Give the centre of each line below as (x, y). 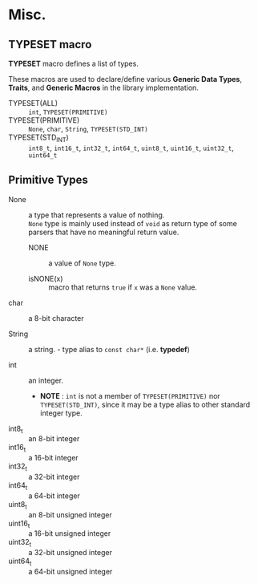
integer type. (61, 413)
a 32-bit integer (54, 477)
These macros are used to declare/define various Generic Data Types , (125, 79)
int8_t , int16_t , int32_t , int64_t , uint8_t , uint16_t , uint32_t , (131, 148)
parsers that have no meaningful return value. (104, 232)
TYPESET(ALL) (33, 103)
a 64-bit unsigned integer (71, 571)
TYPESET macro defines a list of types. (73, 63)
